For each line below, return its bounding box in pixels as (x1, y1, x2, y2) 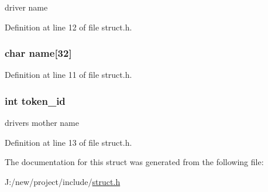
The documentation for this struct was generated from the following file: (5, 156, 264, 168)
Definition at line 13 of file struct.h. (5, 136, 132, 148)
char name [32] (5, 46, 72, 60)
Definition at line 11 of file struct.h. (5, 68, 132, 81)
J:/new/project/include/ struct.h (5, 176, 121, 187)
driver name (5, 1, 48, 13)
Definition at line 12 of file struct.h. (5, 20, 132, 33)
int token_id (5, 93, 66, 108)
